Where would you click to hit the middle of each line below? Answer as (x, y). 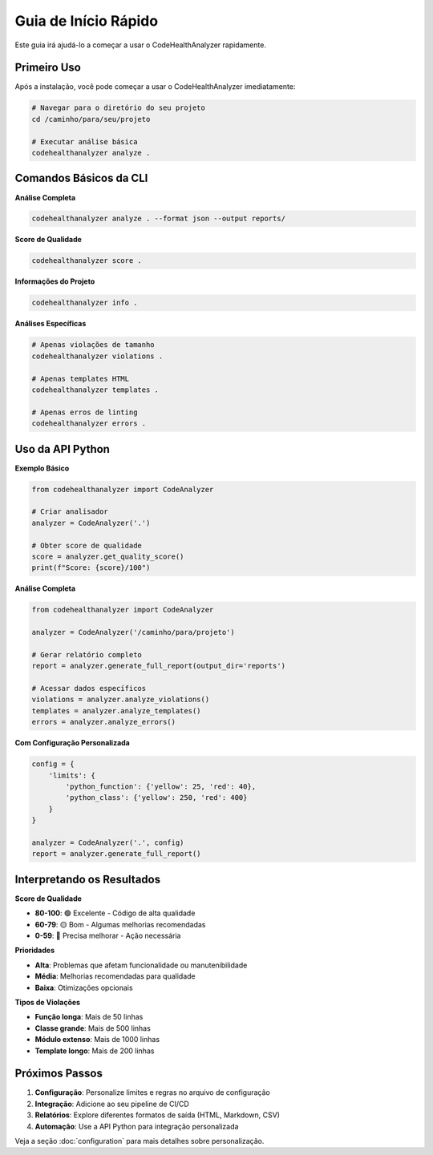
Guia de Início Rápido (87, 21)
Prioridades (35, 951)
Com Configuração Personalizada (72, 743)
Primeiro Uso (48, 68)
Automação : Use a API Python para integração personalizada (137, 1126)
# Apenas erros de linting (85, 412)
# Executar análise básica (85, 141)
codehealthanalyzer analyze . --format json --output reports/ (159, 219)
